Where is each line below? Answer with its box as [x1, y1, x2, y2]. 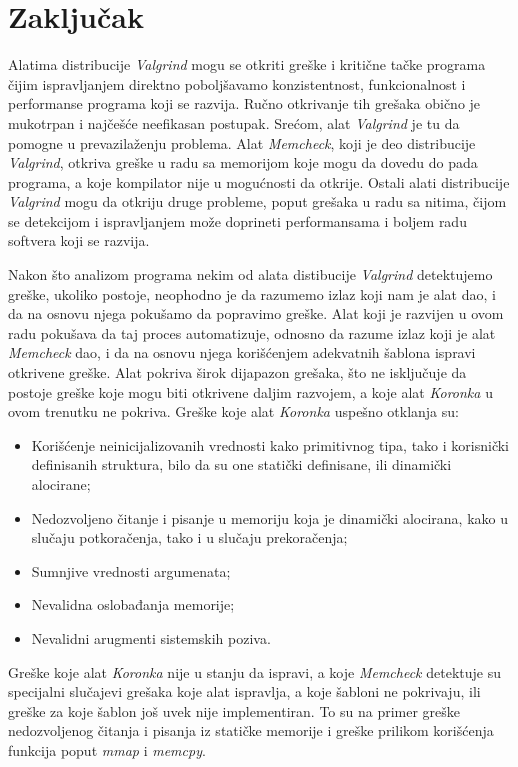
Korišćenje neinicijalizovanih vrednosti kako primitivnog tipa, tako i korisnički [31, 434, 510, 455]
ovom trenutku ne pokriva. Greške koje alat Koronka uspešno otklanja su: [8, 401, 459, 422]
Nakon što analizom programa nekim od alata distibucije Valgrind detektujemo [8, 264, 493, 285]
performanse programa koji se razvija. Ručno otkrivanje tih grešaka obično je [8, 93, 481, 114]
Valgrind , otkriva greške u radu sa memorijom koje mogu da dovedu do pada [8, 152, 478, 173]
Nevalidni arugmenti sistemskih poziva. [31, 627, 271, 648]
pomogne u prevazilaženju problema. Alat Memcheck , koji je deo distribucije [8, 132, 476, 153]
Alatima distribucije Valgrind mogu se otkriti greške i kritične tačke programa [8, 54, 486, 75]
